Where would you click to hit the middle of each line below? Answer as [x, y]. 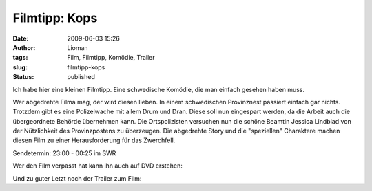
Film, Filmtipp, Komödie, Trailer [111, 58]
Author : [24, 47]
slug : [20, 67]
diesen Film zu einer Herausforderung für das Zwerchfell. [94, 140]
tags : [20, 58]
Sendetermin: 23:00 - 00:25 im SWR [64, 153]
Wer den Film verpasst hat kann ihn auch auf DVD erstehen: [97, 166]
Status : [23, 77]
